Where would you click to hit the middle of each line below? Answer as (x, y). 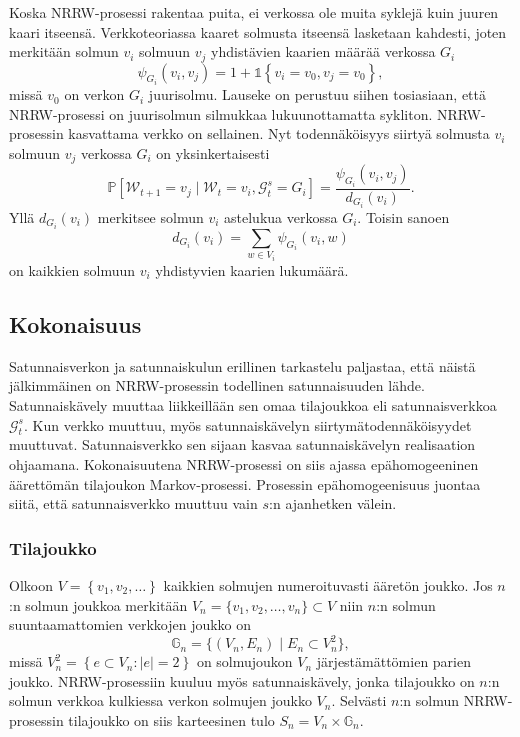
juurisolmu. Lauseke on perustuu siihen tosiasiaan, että (317, 94)
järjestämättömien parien (394, 661)
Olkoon (31, 584)
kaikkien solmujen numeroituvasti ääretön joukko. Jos (328, 584)
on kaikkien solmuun (72, 269)
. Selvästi (359, 700)
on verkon (94, 94)
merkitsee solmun (150, 216)
